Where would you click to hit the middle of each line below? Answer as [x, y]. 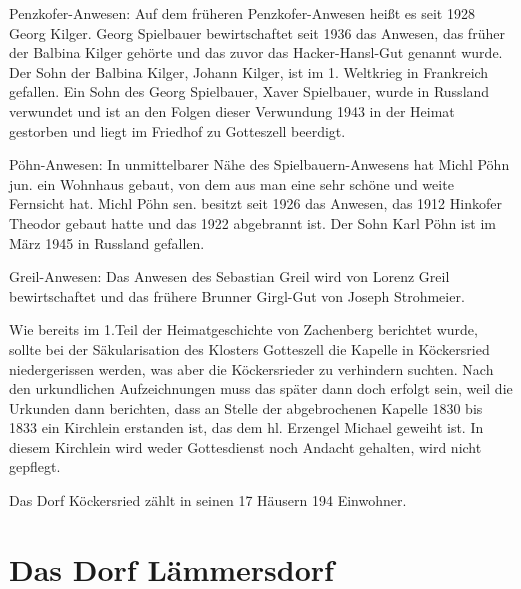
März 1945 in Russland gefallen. [107, 242]
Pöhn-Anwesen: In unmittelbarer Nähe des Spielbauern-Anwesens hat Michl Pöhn [259, 164]
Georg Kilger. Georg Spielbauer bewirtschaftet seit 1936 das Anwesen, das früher [257, 32]
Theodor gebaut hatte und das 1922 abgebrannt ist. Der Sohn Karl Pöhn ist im [252, 222]
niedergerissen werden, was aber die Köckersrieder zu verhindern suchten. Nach [251, 368]
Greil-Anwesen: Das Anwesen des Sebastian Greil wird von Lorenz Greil [229, 276]
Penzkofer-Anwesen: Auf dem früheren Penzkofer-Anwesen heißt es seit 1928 [242, 13]
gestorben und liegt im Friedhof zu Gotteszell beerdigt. [177, 130]
